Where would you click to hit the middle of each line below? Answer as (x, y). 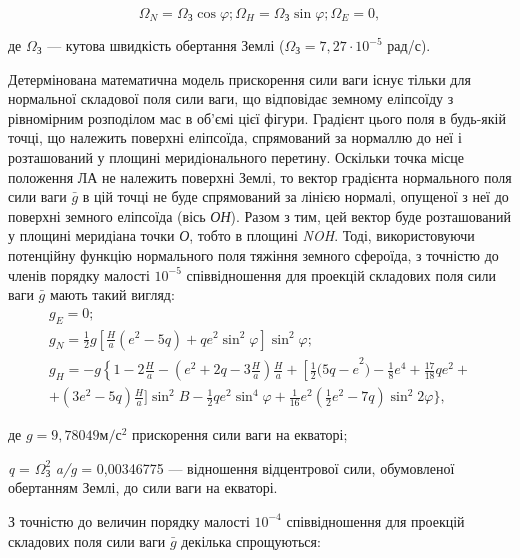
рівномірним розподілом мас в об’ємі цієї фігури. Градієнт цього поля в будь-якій (257, 117)
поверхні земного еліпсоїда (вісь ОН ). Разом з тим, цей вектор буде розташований (259, 215)
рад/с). (409, 45)
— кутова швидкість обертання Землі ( (166, 45)
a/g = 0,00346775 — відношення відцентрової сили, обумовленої (255, 467)
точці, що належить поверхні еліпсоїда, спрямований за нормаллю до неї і (235, 137)
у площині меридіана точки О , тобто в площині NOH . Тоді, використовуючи (241, 235)
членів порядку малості (79, 274)
